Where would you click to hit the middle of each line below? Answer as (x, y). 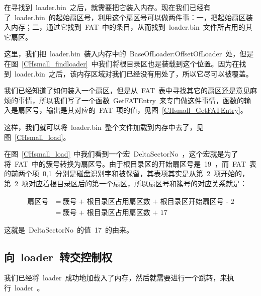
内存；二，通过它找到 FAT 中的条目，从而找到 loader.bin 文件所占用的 (128, 27)
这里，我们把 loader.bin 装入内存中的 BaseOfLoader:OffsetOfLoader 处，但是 (129, 54)
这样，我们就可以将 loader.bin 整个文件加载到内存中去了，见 (104, 127)
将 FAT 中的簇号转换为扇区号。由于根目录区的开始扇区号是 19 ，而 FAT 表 (130, 163)
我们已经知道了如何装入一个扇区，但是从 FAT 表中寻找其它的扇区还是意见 (127, 90)
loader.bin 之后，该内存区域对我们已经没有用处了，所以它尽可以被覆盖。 (134, 73)
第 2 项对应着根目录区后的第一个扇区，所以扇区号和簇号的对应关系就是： (125, 183)
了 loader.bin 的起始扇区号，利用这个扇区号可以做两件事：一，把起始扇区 (125, 17)
